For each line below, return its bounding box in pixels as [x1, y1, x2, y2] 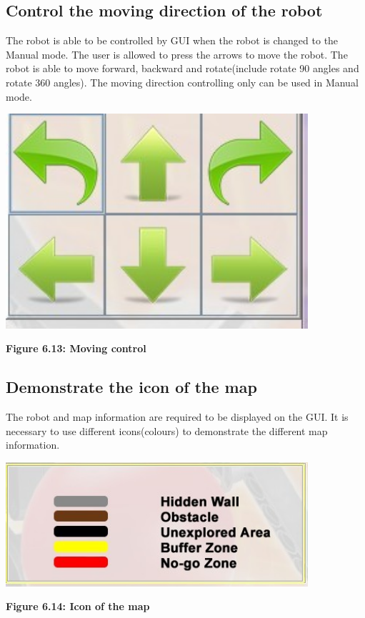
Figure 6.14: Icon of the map [6, 599, 150, 614]
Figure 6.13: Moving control [6, 341, 146, 356]
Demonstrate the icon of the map [6, 376, 257, 398]
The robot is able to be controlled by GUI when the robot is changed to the [6, 33, 339, 48]
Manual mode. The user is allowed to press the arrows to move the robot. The [6, 46, 348, 61]
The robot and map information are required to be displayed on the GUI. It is [6, 409, 349, 424]
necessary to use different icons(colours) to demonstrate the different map [6, 423, 328, 438]
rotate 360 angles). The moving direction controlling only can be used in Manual [6, 74, 359, 89]
